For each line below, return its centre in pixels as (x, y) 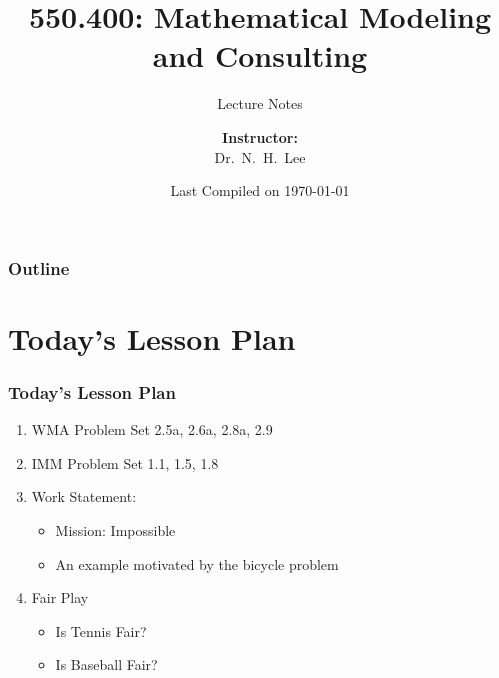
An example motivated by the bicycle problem (197, 563)
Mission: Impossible (115, 529)
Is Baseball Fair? (106, 664)
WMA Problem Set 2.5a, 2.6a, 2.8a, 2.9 (152, 429)
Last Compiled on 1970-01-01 (260, 190)
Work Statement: (84, 496)
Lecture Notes (260, 103)
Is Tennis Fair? (101, 630)
